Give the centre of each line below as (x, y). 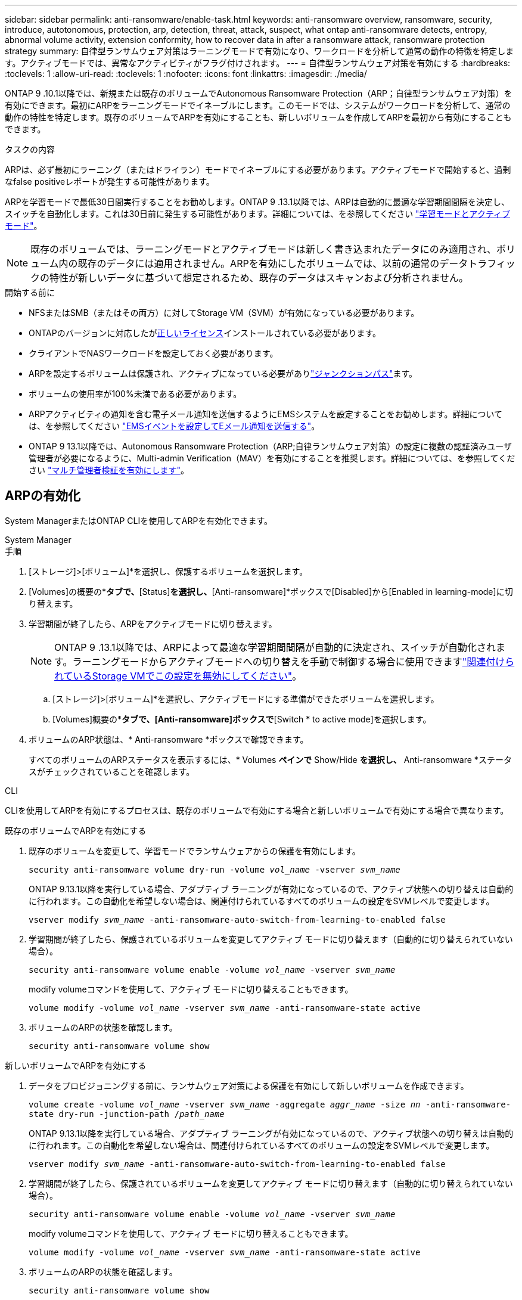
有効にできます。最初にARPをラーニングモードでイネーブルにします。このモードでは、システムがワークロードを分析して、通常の (258, 105)
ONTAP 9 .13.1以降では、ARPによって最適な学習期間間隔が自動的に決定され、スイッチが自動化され (275, 647)
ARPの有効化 (43, 496)
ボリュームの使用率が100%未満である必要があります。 (135, 394)
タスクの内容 (30, 149)
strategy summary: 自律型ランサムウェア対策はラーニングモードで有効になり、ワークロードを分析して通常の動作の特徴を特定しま (260, 51)
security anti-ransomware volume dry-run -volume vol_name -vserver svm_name (215, 869)
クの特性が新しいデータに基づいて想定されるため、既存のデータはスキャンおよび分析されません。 (250, 278)
